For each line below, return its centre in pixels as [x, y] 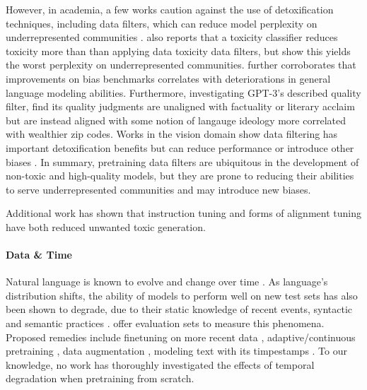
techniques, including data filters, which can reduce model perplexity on [162, 23]
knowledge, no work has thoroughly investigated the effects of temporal [160, 364]
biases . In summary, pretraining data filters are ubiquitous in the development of [182, 161]
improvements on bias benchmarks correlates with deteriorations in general [168, 78]
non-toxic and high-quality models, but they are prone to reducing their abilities [180, 176]
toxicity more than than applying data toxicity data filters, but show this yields [178, 51]
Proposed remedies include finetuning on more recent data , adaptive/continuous [181, 337]
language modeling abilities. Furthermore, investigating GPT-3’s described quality [183, 92]
